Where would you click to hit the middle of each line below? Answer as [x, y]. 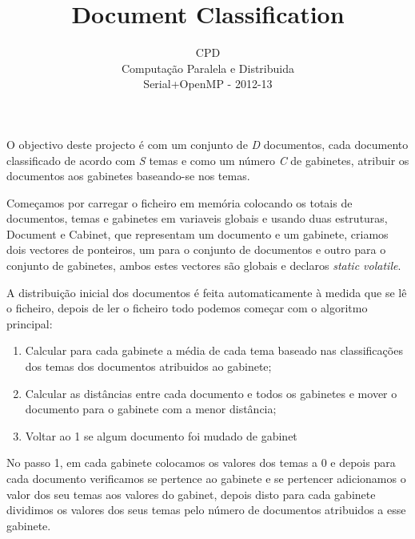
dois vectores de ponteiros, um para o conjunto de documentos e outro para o [196, 249]
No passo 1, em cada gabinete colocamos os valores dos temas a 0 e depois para [201, 463]
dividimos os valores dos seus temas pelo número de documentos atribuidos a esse [206, 510]
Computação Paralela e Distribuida [207, 68]
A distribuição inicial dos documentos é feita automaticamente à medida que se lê [207, 292]
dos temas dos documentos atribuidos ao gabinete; [148, 366]
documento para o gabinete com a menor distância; [151, 409]
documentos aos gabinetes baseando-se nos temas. [128, 176]
